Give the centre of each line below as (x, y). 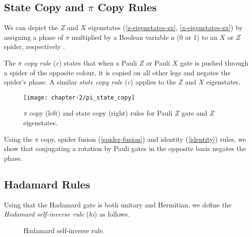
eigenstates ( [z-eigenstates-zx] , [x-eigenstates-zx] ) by (165, 27)
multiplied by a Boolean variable (120, 37)
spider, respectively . (35, 46)
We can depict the (31, 27)
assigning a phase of (34, 37)
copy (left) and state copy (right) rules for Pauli (101, 113)
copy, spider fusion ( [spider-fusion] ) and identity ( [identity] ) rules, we (144, 139)
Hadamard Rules (47, 184)
